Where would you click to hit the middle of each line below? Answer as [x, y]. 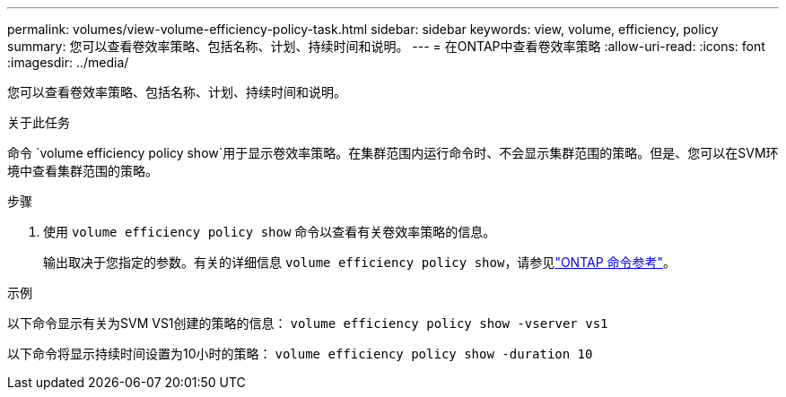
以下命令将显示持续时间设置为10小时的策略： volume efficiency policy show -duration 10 [300, 354]
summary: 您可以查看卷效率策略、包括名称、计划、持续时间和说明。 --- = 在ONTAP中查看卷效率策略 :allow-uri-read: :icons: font [386, 46]
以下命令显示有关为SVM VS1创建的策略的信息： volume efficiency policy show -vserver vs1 [308, 323]
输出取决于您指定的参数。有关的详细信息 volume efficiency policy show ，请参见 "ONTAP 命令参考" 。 [360, 262]
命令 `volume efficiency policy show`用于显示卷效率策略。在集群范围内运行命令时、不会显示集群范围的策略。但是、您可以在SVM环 [393, 153]
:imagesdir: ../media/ [68, 62]
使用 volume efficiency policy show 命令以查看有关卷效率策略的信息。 [270, 232]
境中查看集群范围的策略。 [83, 171]
